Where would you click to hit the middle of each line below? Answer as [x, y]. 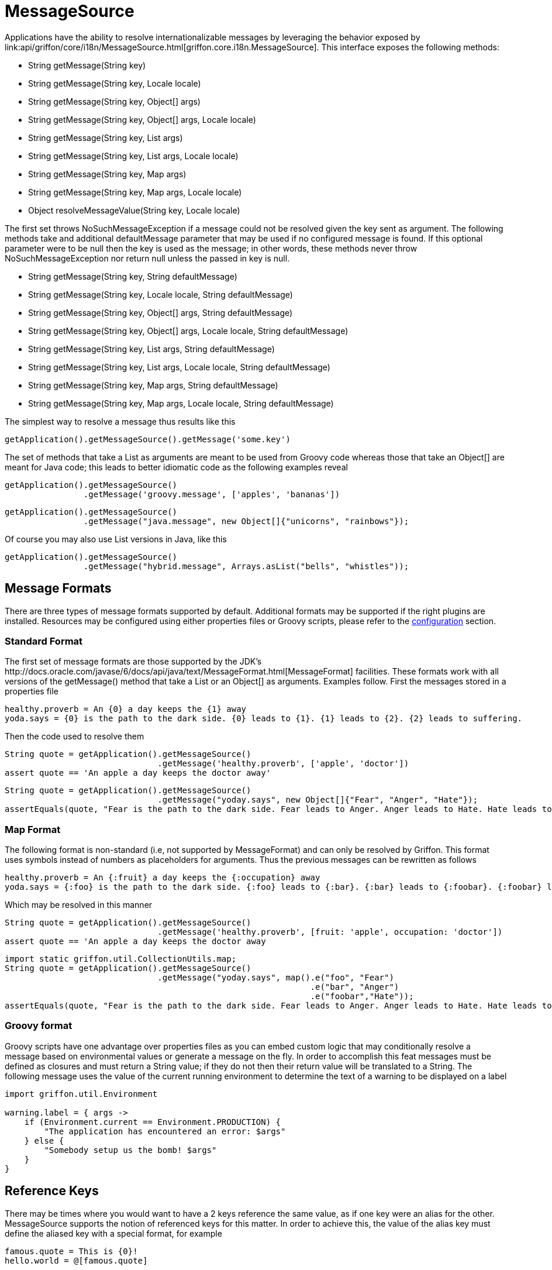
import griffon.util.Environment [81, 1094]
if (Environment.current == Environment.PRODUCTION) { [153, 1122]
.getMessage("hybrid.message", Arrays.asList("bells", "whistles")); [246, 566]
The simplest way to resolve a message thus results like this [120, 421]
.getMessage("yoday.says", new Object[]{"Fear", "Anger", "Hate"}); [318, 800]
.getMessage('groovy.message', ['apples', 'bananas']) [212, 494]
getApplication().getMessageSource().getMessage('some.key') [148, 439]
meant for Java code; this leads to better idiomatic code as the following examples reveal [176, 467]
